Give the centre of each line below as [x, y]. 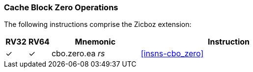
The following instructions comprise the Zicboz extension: [98, 24]
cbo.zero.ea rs [78, 54]
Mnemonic [95, 42]
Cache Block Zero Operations [61, 7]
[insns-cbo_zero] [172, 54]
